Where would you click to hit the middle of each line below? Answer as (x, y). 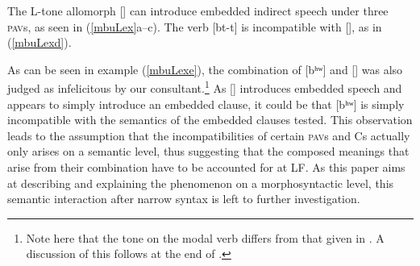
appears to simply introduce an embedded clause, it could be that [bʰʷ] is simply (206, 104)
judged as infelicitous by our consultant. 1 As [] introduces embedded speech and (205, 87)
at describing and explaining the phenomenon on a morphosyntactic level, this (201, 183)
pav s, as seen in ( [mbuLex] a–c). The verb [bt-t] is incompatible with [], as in (195, 26)
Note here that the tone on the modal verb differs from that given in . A (205, 237)
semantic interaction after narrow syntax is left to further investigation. (184, 199)
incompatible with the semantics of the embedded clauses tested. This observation (210, 120)
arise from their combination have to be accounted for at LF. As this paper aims (206, 167)
